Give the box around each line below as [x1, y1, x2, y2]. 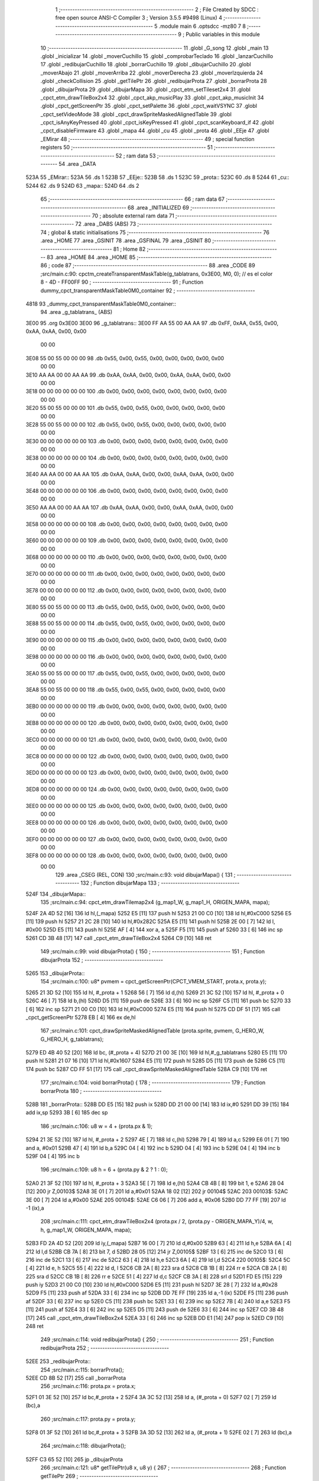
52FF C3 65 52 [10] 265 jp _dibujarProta [25, 1456, 123, 1463]
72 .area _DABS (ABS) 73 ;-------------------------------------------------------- [75, 220, 272, 227]
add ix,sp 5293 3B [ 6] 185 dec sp [25, 1109, 108, 1116]
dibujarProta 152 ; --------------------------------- [40, 956, 164, 963]
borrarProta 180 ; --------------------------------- [40, 1087, 162, 1094]
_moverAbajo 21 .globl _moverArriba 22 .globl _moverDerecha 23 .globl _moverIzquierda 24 [40, 69, 263, 76]
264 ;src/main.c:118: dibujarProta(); [40, 1442, 126, 1450]
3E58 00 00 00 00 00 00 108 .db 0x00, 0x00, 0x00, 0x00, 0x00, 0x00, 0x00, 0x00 [25, 520, 228, 527]
